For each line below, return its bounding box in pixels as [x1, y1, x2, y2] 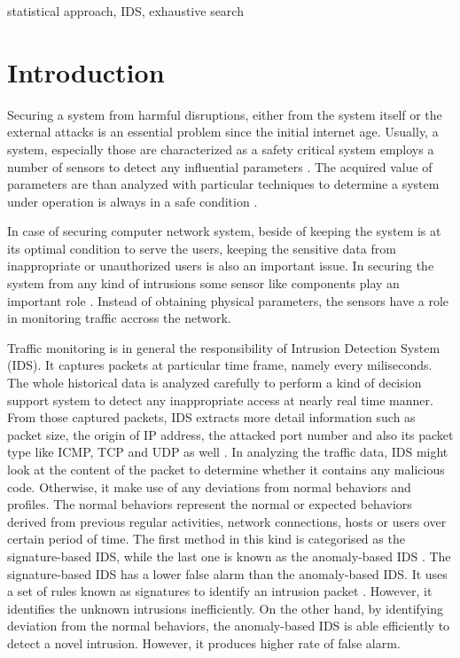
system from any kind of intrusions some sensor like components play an [7, 274, 400, 293]
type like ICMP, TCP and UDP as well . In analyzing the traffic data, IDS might [7, 443, 448, 461]
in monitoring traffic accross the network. [7, 309, 231, 327]
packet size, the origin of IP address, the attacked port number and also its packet [7, 425, 454, 443]
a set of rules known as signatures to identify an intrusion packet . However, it [7, 582, 433, 600]
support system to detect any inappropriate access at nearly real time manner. [7, 390, 433, 409]
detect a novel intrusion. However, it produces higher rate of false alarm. [7, 633, 401, 652]
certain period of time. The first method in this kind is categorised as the [7, 529, 405, 548]
